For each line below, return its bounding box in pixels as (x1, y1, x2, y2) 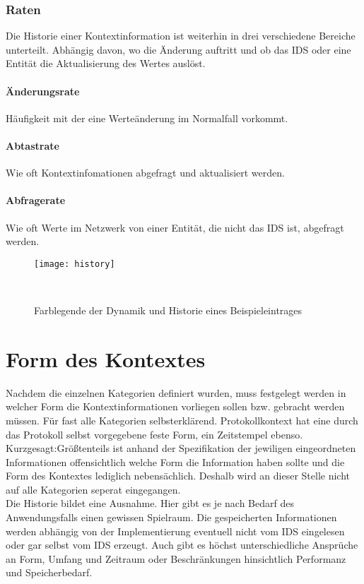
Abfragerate (6, 193, 66, 208)
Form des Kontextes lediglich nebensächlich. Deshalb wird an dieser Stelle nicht (6, 468, 350, 483)
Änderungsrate (6, 83, 80, 98)
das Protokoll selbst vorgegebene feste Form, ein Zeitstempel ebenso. (6, 427, 303, 441)
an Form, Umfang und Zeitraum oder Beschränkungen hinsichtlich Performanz (6, 551, 346, 566)
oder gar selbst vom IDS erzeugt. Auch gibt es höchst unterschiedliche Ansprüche (6, 537, 358, 552)
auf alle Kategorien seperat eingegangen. (6, 482, 181, 496)
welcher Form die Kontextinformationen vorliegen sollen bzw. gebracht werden (6, 399, 345, 414)
